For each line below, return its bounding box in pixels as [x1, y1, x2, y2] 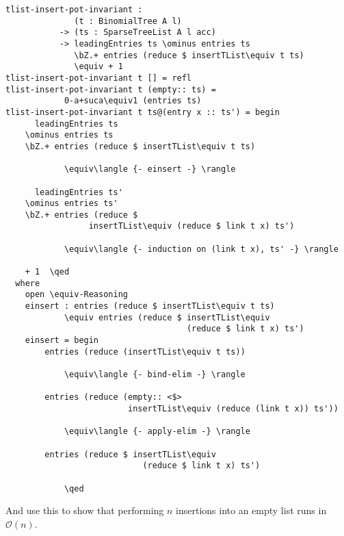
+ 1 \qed [25, 267, 70, 277]
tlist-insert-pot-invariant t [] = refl [5, 73, 192, 83]
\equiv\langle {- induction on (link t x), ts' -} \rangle [64, 244, 339, 254]
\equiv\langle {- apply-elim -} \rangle [64, 426, 250, 437]
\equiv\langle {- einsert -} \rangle [64, 164, 236, 175]
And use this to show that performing [5, 503, 164, 518]
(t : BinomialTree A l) [74, 16, 182, 26]
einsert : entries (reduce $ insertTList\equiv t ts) [25, 301, 275, 311]
